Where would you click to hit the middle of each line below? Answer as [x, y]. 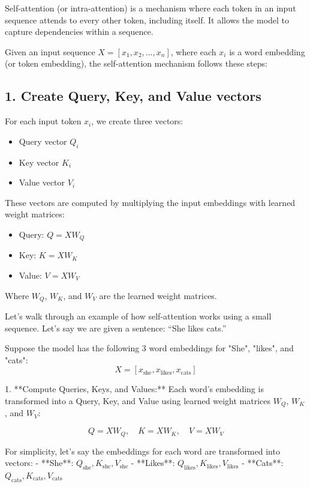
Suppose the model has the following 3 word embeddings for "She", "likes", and [149, 348]
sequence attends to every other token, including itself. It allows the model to [147, 20]
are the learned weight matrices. [158, 295]
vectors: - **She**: [39, 463]
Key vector [39, 162]
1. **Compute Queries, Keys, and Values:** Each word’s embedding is [134, 389]
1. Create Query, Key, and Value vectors [133, 96]
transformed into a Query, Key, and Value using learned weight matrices [138, 401]
